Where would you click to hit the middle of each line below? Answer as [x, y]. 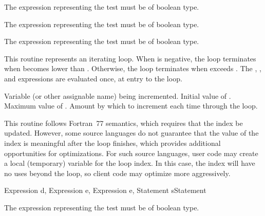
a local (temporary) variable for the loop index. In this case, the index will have [130, 163]
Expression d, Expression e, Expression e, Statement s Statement [105, 190]
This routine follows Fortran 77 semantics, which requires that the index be [124, 123]
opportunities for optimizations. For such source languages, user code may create [131, 153]
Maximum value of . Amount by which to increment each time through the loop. [131, 106]
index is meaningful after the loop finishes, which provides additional [112, 143]
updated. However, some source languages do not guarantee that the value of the [131, 133]
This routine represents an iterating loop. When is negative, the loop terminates [130, 58]
